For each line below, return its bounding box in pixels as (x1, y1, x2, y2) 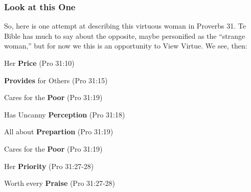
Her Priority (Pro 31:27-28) (4, 160, 94, 171)
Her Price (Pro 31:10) (4, 58, 75, 68)
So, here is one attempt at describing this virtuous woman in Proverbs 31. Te (4, 20, 246, 31)
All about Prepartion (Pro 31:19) (4, 126, 113, 137)
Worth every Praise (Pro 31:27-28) (4, 178, 116, 188)
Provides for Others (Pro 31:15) (4, 75, 108, 85)
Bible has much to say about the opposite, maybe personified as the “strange (4, 30, 245, 41)
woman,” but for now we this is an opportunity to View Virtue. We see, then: (4, 40, 247, 51)
